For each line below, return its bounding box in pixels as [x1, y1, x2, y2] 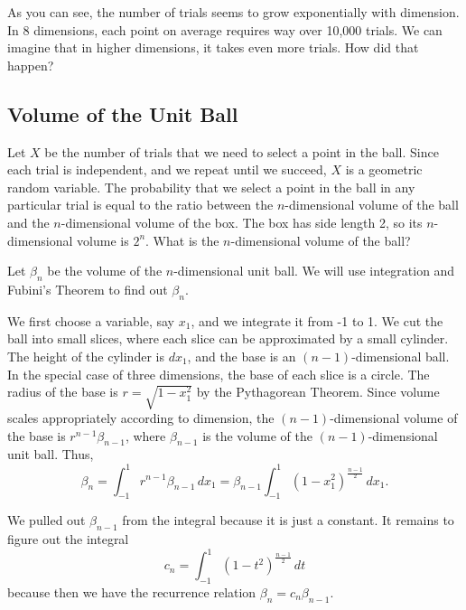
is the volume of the [202, 426, 312, 445]
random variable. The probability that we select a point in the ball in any [7, 177, 415, 196]
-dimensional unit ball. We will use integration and [173, 261, 455, 280]
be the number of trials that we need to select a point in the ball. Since [44, 142, 439, 161]
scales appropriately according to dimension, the [7, 408, 275, 427]
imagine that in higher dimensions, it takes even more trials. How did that [7, 38, 419, 57]
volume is [77, 230, 129, 249]
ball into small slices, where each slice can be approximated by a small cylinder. [7, 329, 449, 348]
